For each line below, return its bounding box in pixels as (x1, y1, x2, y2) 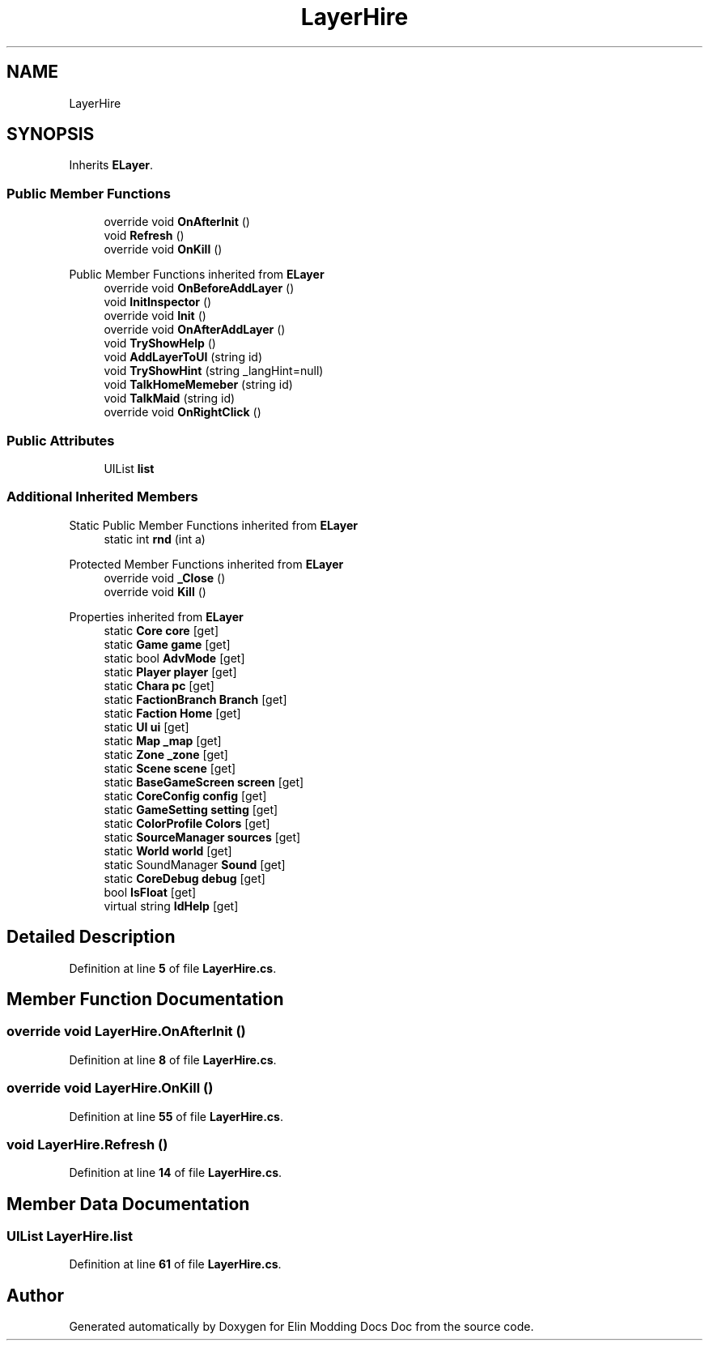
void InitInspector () (104, 295, 212, 309)
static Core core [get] (104, 623, 219, 637)
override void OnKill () (104, 242, 223, 257)
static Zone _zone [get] (104, 747, 228, 761)
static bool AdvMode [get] (104, 650, 245, 665)
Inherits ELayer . (69, 158, 154, 173)
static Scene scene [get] (104, 761, 236, 775)
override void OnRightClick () (104, 405, 261, 420)
